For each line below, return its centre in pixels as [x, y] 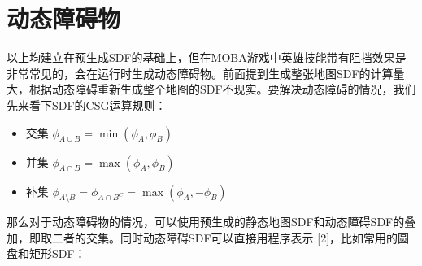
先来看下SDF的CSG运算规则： [87, 105]
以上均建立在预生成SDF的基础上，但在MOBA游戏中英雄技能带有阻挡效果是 [207, 57]
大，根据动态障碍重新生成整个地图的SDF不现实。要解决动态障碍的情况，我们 [211, 89]
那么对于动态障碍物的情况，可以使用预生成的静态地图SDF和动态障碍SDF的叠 [211, 222]
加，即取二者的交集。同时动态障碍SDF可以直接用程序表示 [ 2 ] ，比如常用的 [202, 237]
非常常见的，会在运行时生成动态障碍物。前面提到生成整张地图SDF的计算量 [206, 73]
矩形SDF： [57, 253]
